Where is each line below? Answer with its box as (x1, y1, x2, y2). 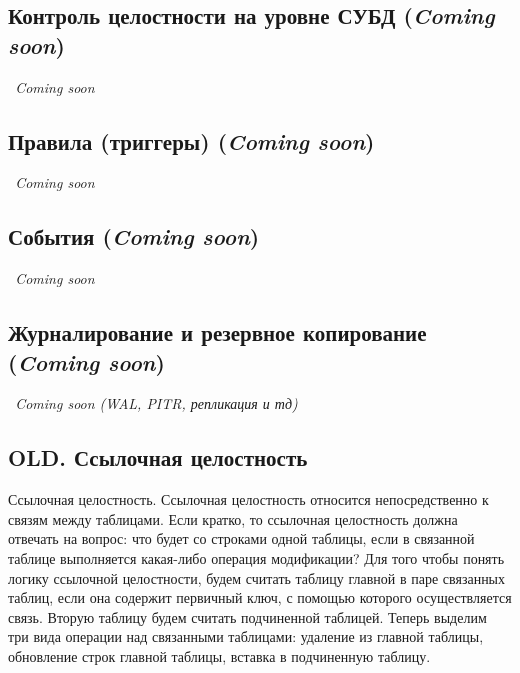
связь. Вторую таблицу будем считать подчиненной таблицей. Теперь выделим (8, 606, 487, 627)
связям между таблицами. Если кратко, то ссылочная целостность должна (8, 508, 458, 529)
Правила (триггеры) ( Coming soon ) (8, 125, 375, 156)
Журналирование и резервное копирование (8, 317, 427, 348)
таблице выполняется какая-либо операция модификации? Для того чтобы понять (8, 547, 505, 568)
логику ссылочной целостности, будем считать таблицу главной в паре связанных (8, 567, 506, 588)
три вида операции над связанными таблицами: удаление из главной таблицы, (8, 626, 484, 647)
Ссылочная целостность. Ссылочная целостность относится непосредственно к (8, 489, 489, 510)
